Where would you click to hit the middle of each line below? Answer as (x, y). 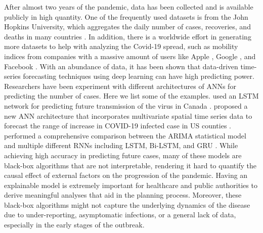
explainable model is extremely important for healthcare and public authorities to (131, 185)
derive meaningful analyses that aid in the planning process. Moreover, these (123, 195)
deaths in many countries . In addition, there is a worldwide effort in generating (128, 36)
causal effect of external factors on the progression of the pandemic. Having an (126, 175)
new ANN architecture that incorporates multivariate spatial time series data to (128, 115)
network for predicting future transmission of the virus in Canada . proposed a (126, 105)
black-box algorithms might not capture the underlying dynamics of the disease (127, 204)
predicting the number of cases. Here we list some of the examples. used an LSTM (131, 96)
